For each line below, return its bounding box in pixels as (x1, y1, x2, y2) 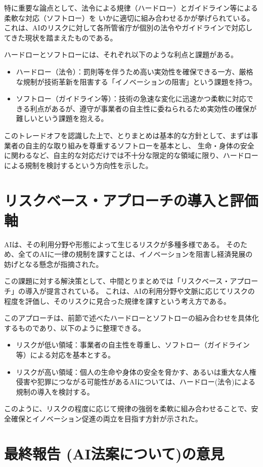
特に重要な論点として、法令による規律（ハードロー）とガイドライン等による (4, 3, 258, 13)
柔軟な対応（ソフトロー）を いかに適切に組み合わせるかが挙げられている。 (4, 12, 254, 23)
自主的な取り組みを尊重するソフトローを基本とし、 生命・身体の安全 (25, 140, 254, 150)
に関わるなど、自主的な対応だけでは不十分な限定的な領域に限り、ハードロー (4, 150, 258, 161)
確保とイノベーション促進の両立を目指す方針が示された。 (11, 413, 202, 423)
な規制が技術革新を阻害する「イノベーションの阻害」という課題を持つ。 (16, 76, 256, 87)
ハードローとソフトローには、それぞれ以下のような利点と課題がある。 (4, 49, 238, 60)
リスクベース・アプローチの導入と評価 (4, 189, 258, 210)
